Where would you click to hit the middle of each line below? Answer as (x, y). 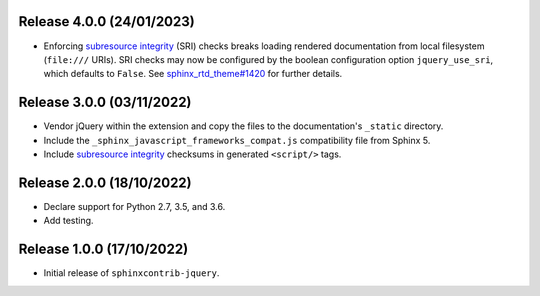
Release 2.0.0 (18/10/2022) (105, 182)
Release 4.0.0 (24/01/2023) (106, 21)
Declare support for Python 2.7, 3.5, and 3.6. (134, 206)
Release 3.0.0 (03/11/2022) (105, 102)
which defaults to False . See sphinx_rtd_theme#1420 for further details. (193, 74)
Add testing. (68, 221)
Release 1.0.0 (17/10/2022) (103, 249)
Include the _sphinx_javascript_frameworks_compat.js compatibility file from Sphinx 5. (237, 140)
